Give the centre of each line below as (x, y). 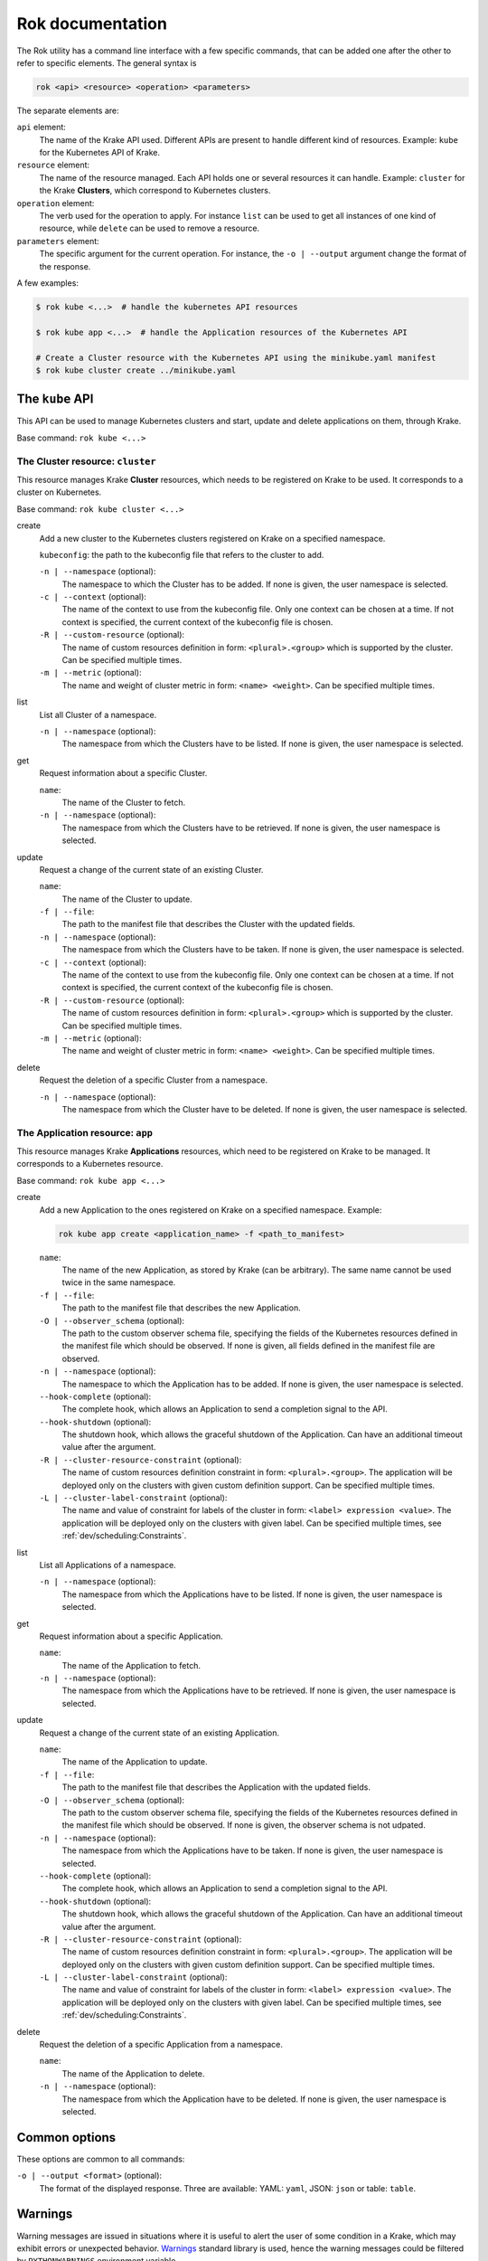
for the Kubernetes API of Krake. (100, 153)
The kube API (55, 399)
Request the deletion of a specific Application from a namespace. (161, 2045)
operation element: (56, 203)
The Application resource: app (85, 1132)
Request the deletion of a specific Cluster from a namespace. (154, 1080)
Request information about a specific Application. (131, 1636)
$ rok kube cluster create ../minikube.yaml (136, 370)
